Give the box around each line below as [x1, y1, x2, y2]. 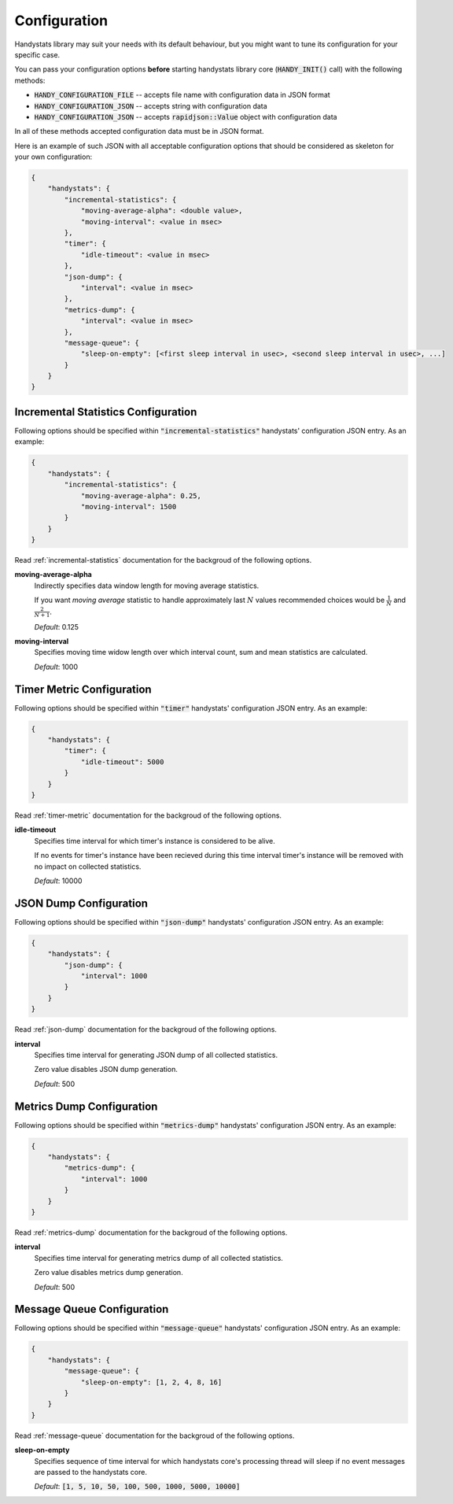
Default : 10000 [34, 876, 83, 885]
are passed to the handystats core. [34, 1467, 147, 1476]
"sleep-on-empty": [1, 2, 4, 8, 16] [80, 1377, 223, 1387]
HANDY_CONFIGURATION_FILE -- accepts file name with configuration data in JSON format [34, 91, 330, 100]
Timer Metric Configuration [14, 682, 153, 696]
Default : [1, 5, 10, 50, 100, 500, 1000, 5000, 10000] [34, 1482, 241, 1491]
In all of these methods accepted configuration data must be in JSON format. [14, 127, 264, 136]
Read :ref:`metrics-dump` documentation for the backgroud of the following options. [14, 1228, 288, 1237]
